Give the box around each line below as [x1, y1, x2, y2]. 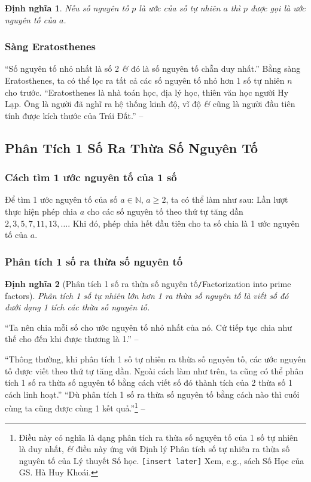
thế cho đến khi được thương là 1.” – [5, 332, 139, 345]
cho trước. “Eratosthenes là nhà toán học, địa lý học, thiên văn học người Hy [5, 86, 289, 98]
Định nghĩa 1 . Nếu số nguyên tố [5, 2, 129, 14]
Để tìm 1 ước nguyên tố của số [5, 193, 118, 206]
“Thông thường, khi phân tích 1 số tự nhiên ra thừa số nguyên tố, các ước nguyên [5, 353, 306, 365]
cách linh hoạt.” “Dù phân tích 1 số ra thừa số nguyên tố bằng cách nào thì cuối [5, 388, 300, 400]
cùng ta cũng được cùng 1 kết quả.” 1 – [5, 400, 145, 414]
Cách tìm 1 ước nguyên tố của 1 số [5, 170, 177, 185]
